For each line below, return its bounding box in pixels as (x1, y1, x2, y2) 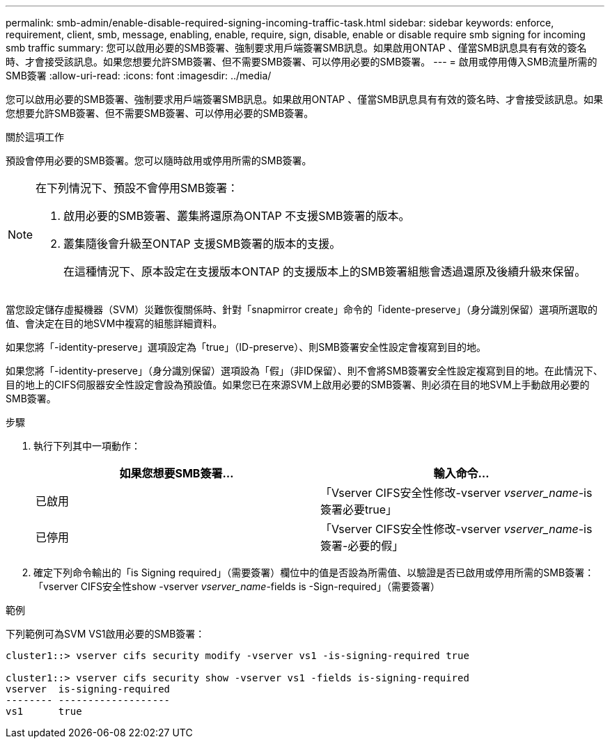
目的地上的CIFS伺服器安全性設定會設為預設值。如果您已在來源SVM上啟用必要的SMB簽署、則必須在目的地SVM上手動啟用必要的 (6, 379, 590, 390)
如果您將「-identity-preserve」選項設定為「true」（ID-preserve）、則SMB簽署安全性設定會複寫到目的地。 (6, 341, 486, 353)
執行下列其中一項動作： (33, 440, 141, 452)
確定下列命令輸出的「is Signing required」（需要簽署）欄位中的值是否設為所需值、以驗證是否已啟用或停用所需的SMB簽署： (33, 567, 595, 578)
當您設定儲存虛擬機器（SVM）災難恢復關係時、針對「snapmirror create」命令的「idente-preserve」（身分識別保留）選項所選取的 (6, 303, 597, 315)
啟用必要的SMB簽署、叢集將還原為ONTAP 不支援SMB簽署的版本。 (63, 209, 410, 223)
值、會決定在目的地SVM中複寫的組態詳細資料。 (6, 317, 223, 329)
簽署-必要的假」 (320, 539, 404, 553)
